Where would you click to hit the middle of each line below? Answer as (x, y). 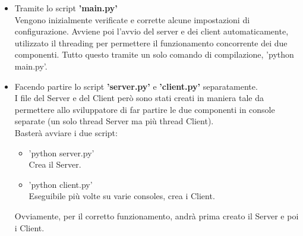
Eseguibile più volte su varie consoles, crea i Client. (122, 196)
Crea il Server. (55, 164)
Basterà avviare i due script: (66, 132)
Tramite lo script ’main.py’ (66, 8)
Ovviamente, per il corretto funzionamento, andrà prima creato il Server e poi (157, 215)
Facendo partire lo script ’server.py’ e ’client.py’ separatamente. (136, 86)
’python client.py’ (61, 184)
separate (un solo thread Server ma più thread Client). (114, 121)
